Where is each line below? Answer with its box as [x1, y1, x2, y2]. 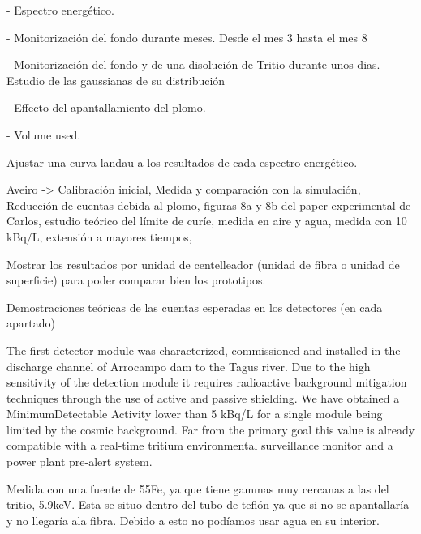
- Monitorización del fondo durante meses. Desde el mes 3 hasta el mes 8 [6, 28, 367, 45]
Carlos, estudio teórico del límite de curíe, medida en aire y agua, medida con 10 [6, 212, 407, 229]
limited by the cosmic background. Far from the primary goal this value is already [6, 421, 415, 438]
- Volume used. [6, 126, 81, 143]
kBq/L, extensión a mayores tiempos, [6, 228, 192, 245]
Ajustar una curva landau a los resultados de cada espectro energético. [6, 153, 358, 170]
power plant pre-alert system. [6, 453, 153, 470]
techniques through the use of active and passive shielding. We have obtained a [6, 389, 400, 406]
